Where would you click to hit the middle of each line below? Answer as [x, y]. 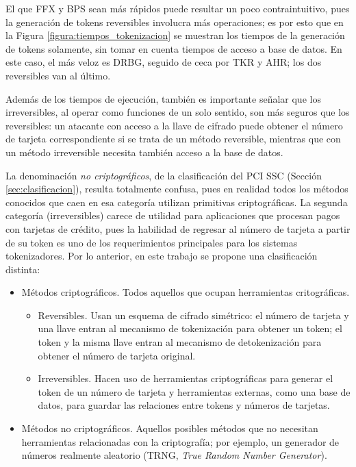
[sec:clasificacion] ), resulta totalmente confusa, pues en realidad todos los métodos [177, 189]
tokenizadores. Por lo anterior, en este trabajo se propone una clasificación [162, 256]
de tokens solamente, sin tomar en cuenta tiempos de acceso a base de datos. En [174, 48]
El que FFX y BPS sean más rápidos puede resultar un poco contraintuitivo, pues [178, 8]
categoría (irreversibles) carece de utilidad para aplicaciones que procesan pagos [173, 215]
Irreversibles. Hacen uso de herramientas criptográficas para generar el [186, 378]
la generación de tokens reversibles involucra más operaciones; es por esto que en [175, 22]
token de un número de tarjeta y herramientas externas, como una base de [194, 391]
